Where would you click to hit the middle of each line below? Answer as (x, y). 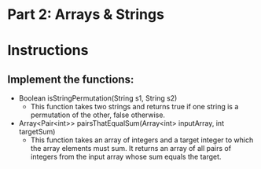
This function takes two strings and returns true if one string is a (134, 107)
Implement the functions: (71, 79)
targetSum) (37, 132)
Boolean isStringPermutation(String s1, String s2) (98, 98)
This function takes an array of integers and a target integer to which (142, 140)
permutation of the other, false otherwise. (98, 115)
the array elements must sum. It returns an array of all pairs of (131, 149)
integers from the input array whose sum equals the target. (126, 157)
